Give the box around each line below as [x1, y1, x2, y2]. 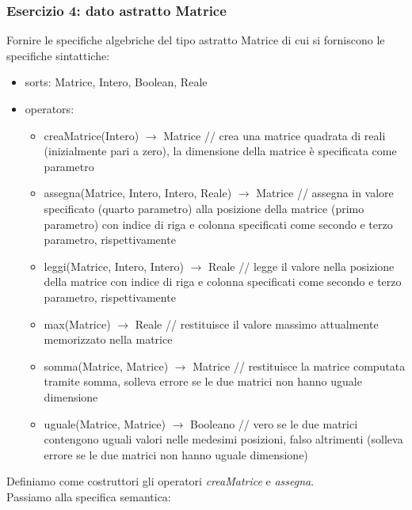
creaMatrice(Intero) [44, 127, 139, 143]
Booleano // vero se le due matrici [189, 415, 358, 432]
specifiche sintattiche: [6, 47, 110, 63]
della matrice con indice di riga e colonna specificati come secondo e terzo [44, 273, 402, 290]
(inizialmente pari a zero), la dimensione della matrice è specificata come [44, 143, 397, 159]
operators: [25, 101, 74, 116]
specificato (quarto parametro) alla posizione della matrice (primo [44, 200, 364, 216]
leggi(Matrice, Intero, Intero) [44, 257, 184, 274]
